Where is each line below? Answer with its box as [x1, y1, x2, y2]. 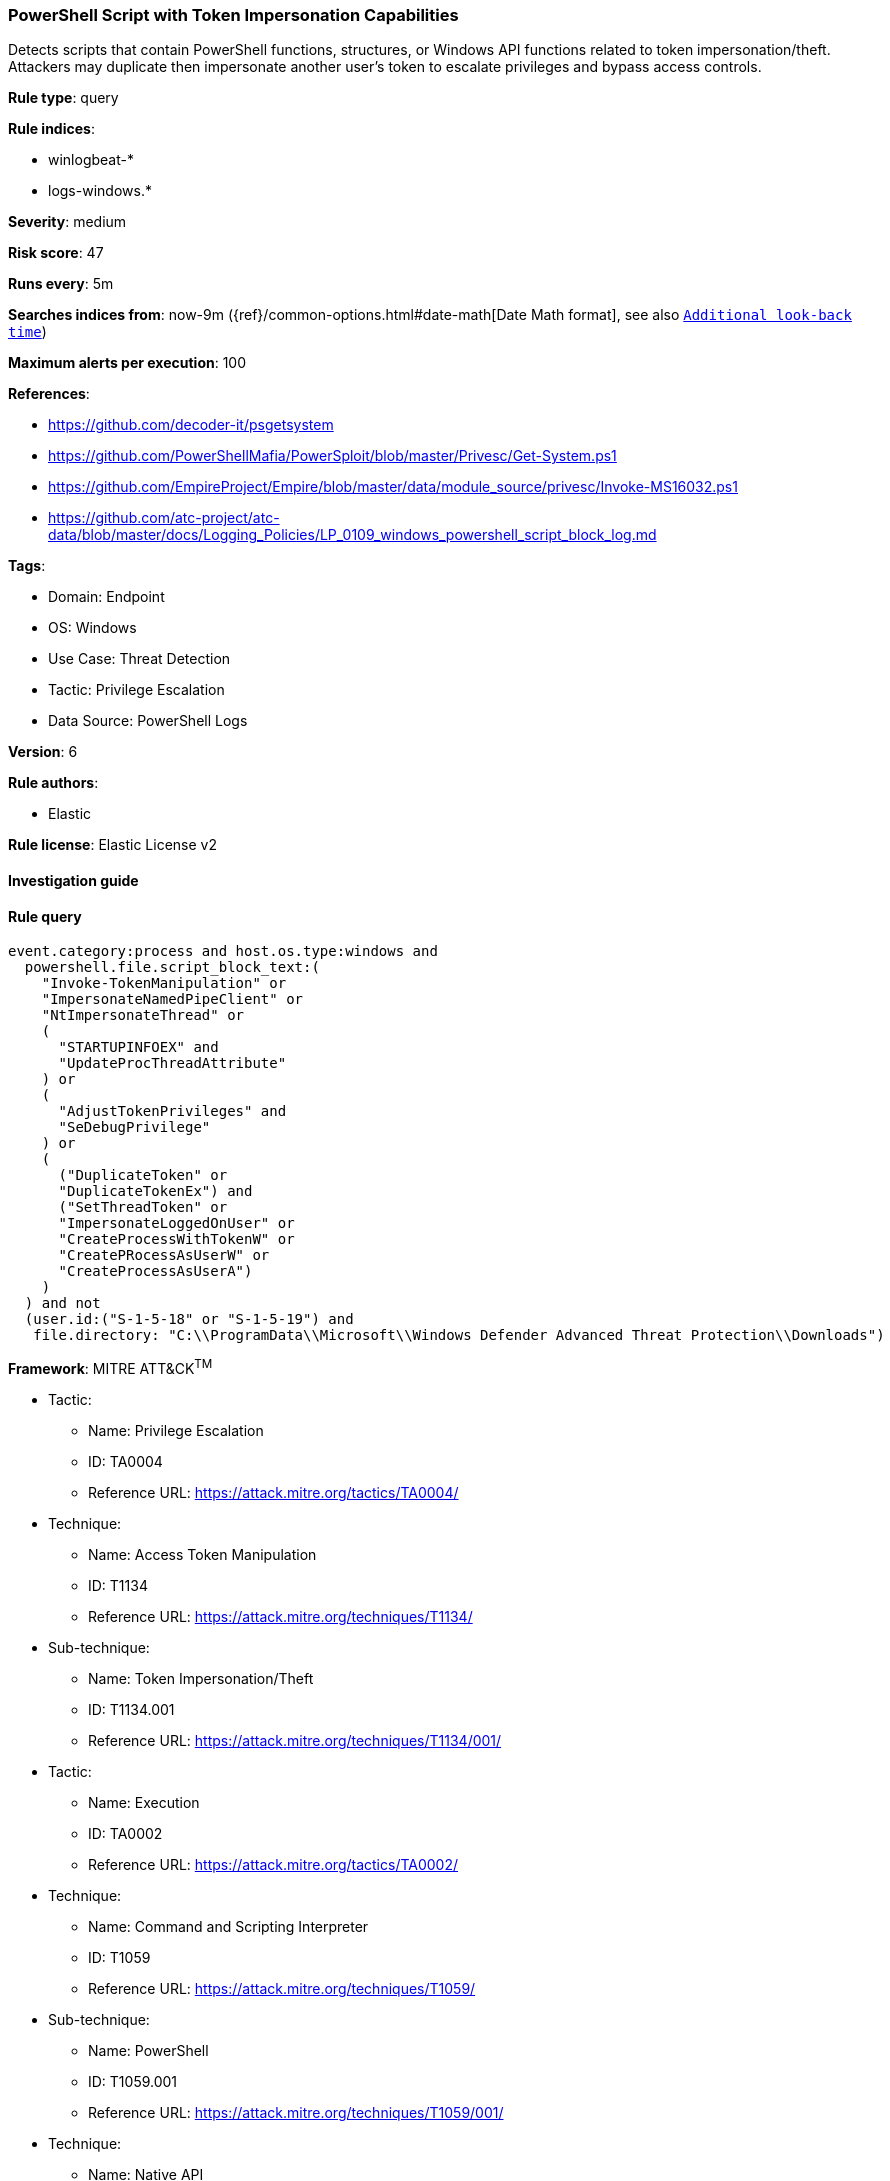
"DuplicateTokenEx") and [58, 1183, 253, 1200]
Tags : [8, 557, 46, 575]
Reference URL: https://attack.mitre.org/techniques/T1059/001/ [88, 2103, 504, 2121]
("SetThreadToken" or [58, 1199, 228, 1216]
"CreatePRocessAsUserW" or [58, 1247, 270, 1264]
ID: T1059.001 [88, 2072, 178, 2090]
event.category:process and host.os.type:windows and [8, 943, 438, 960]
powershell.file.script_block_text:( [24, 959, 320, 976]
